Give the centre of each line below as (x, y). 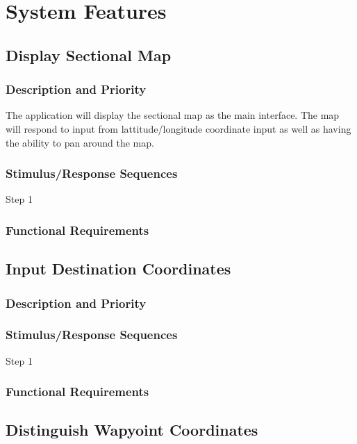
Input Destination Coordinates (118, 269)
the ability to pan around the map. (80, 142)
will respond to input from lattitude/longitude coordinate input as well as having (178, 128)
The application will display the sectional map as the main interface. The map (173, 115)
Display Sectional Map (89, 55)
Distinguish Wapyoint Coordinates (132, 430)
